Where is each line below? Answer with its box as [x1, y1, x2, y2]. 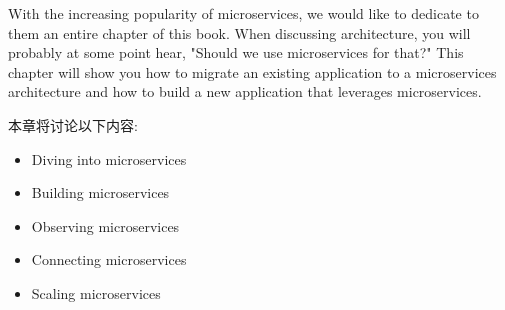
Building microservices [31, 182, 170, 203]
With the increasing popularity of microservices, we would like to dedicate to [8, 3, 479, 23]
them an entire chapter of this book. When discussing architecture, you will [8, 22, 471, 43]
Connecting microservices [31, 249, 187, 270]
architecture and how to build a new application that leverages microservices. [8, 81, 482, 102]
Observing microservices [31, 215, 180, 236]
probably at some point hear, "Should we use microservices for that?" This [8, 42, 464, 63]
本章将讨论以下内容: [8, 114, 138, 135]
